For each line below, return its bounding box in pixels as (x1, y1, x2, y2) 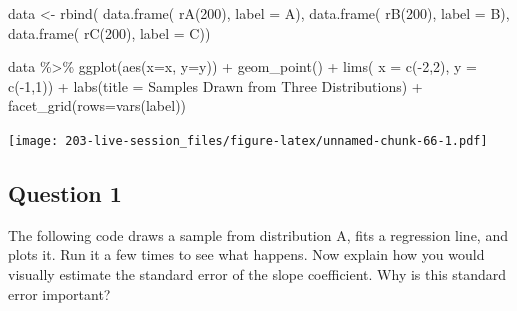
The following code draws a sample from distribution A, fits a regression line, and (8, 224, 508, 245)
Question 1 (8, 178, 122, 209)
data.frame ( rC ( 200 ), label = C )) (8, 22, 211, 43)
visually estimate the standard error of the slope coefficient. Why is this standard (8, 264, 507, 285)
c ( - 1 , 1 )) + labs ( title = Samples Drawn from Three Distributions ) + (8, 75, 423, 96)
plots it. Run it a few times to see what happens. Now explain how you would (8, 244, 485, 265)
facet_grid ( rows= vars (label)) (8, 95, 187, 116)
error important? (8, 283, 111, 304)
